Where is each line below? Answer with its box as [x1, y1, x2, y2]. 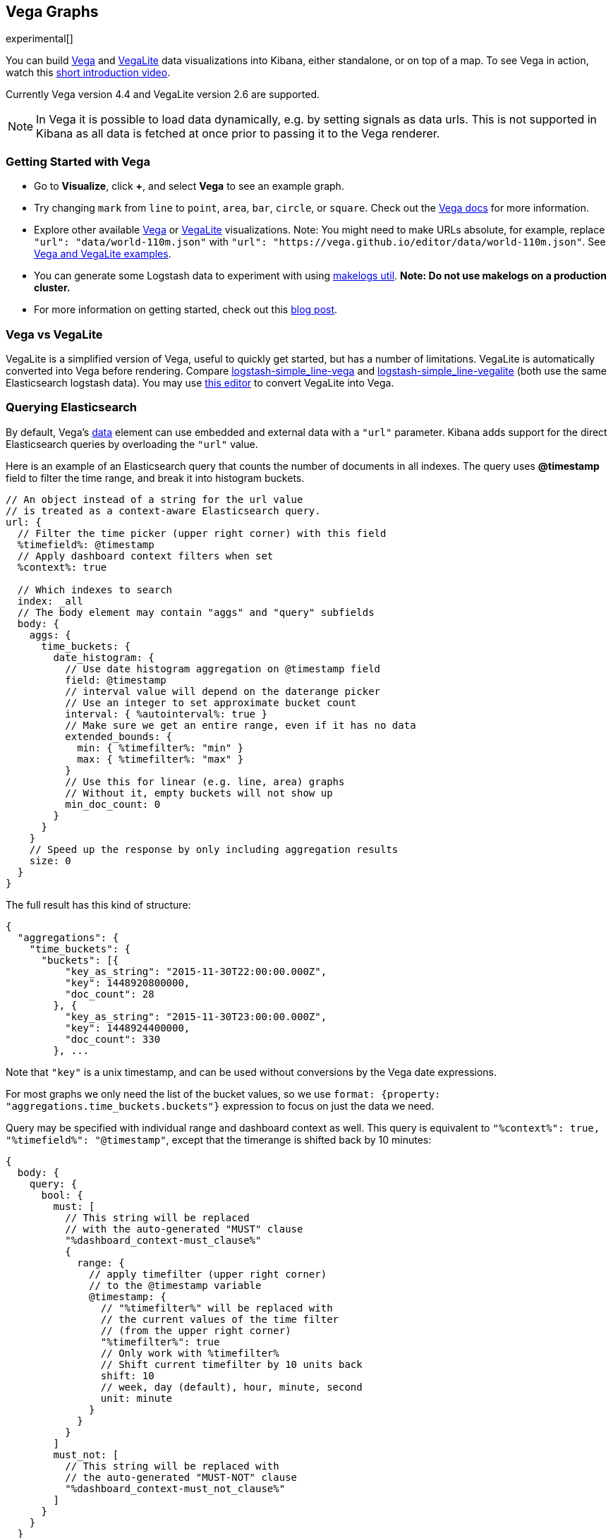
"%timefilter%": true [100, 1336, 220, 1348]
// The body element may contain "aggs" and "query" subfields [17, 606, 375, 618]
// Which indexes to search [17, 583, 173, 595]
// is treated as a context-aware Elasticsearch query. [6, 504, 321, 516]
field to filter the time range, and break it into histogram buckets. [6, 471, 305, 484]
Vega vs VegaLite [6, 327, 103, 341]
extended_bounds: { [65, 730, 173, 742]
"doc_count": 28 [65, 988, 154, 1000]
